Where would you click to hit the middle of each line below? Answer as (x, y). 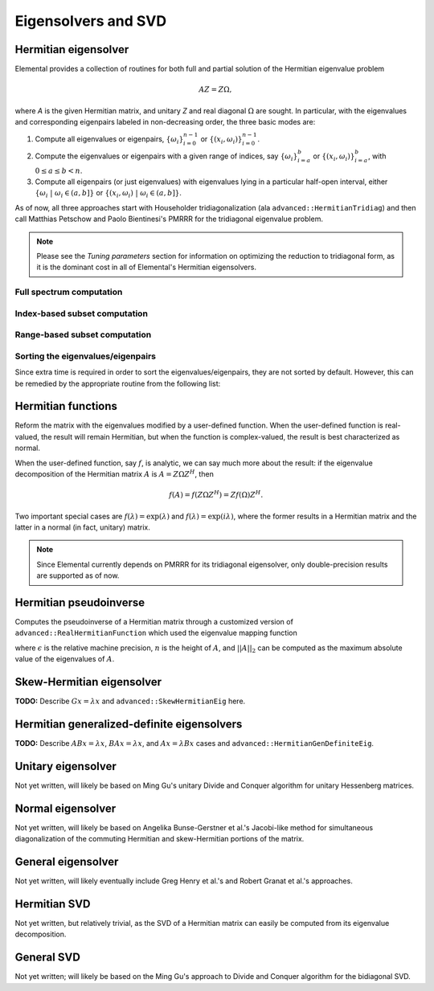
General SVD (47, 958)
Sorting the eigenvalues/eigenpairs (86, 356)
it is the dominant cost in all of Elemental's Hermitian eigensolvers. (147, 267)
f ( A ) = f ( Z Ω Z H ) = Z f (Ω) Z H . (216, 494)
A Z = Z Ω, (215, 90)
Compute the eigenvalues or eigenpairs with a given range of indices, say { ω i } (166, 157)
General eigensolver (67, 862)
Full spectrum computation (69, 292)
